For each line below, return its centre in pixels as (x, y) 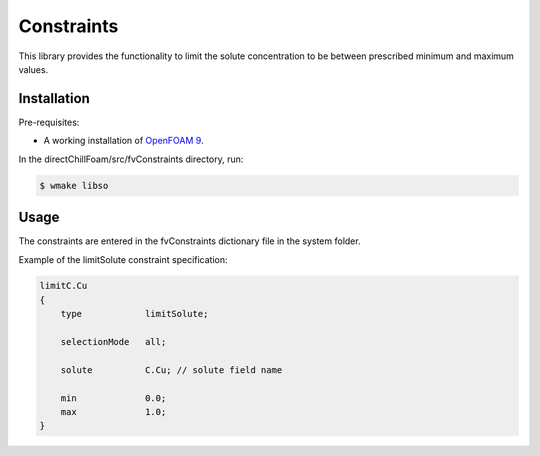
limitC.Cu (63, 286)
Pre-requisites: (49, 122)
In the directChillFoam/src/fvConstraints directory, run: (131, 159)
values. (33, 69)
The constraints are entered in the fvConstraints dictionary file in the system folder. (189, 241)
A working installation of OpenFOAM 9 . (123, 141)
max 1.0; (113, 411)
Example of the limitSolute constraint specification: (123, 259)
